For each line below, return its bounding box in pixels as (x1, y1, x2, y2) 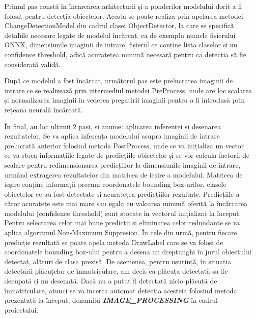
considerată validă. (4, 59, 61, 69)
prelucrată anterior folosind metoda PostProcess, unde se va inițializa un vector (4, 140, 244, 150)
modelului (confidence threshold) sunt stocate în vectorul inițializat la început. (4, 208, 241, 218)
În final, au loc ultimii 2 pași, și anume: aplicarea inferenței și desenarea (4, 121, 221, 131)
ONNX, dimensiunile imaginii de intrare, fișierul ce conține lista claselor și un (4, 39, 238, 50)
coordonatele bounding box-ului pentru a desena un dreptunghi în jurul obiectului (4, 247, 252, 257)
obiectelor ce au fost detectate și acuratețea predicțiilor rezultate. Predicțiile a (4, 188, 240, 199)
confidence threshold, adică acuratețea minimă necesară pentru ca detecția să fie (4, 49, 246, 59)
